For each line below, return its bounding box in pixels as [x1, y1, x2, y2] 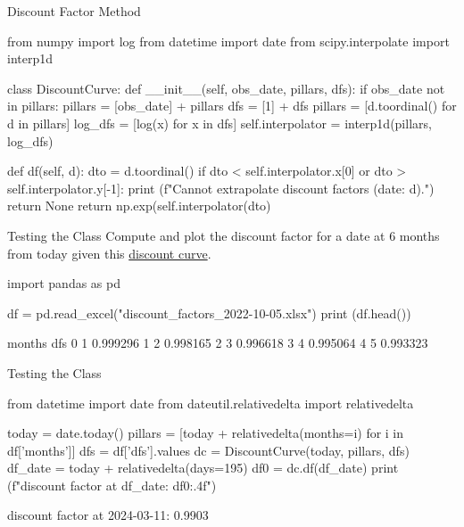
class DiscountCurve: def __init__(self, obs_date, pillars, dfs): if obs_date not [7, 78, 445, 97]
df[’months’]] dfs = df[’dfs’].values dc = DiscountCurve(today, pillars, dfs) [7, 441, 410, 459]
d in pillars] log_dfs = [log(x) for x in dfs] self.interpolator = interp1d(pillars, [7, 113, 432, 132]
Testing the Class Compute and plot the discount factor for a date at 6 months [7, 226, 440, 244]
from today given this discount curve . [7, 243, 211, 262]
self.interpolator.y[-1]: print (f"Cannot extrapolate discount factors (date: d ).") [7, 178, 435, 197]
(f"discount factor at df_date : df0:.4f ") [7, 475, 217, 494]
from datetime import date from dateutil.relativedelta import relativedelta [7, 393, 414, 412]
